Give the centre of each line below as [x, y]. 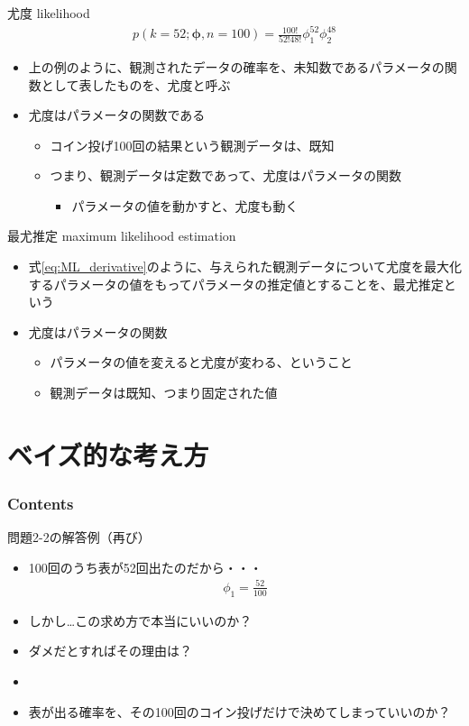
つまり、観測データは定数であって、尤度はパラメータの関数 [226, 175]
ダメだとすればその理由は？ [110, 651]
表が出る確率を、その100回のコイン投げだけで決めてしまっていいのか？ [239, 711]
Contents [41, 503]
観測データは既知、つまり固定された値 [164, 393]
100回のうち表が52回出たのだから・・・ [145, 567]
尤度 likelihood [49, 13]
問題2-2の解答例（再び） [79, 537]
